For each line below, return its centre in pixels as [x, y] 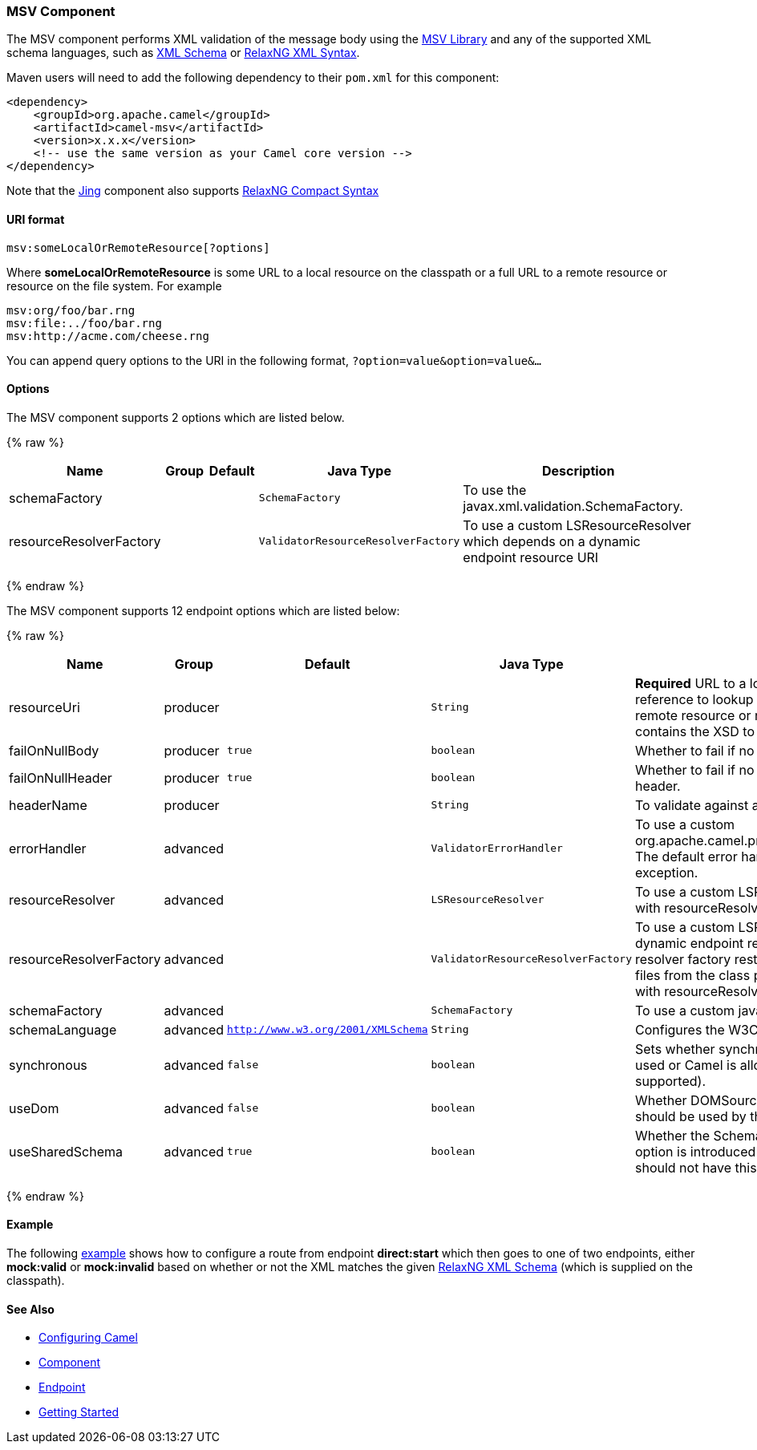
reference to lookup [694, 699]
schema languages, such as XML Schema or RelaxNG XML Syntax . [183, 53]
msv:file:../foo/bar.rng [84, 323]
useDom [34, 1108]
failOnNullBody [54, 750]
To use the [495, 490]
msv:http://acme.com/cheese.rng [108, 336]
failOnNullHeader [61, 778]
